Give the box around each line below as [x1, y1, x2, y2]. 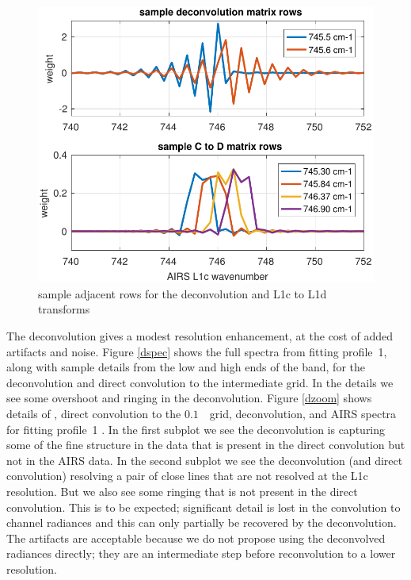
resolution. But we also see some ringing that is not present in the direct [6, 482, 358, 499]
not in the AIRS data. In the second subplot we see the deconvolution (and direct [6, 451, 403, 468]
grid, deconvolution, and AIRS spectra [209, 405, 397, 421]
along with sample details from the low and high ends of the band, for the [6, 359, 365, 375]
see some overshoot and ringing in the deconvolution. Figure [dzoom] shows [6, 390, 372, 406]
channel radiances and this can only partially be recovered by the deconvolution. [6, 514, 397, 531]
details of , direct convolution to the [6, 405, 181, 421]
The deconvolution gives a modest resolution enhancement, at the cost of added [6, 328, 393, 344]
